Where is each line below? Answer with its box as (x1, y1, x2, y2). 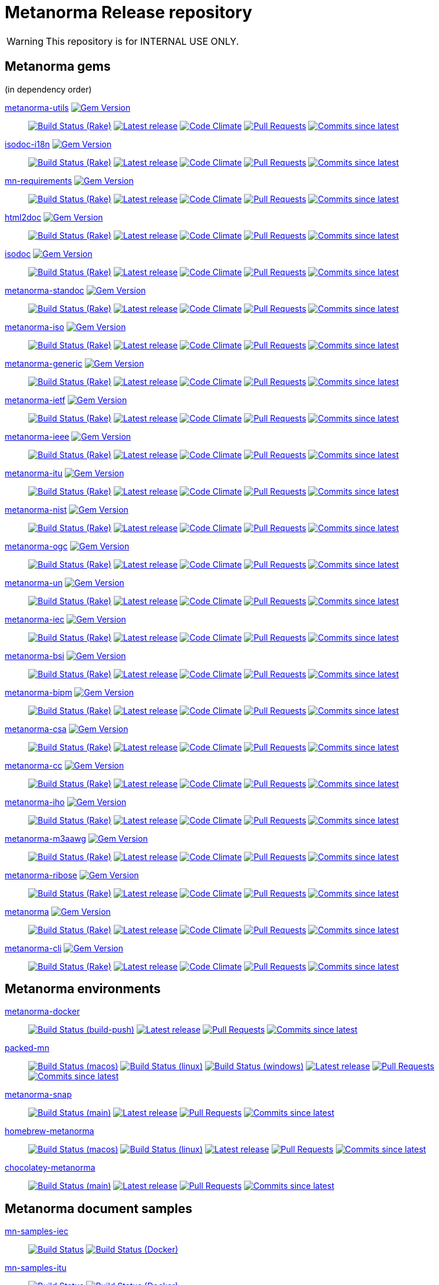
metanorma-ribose (5, 869, 77, 880)
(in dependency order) (5, 84, 92, 94)
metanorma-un (5, 577, 63, 588)
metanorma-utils (5, 102, 69, 113)
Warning (6, 35, 44, 47)
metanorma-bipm (5, 687, 72, 697)
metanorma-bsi (5, 650, 65, 661)
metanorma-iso (5, 321, 64, 332)
